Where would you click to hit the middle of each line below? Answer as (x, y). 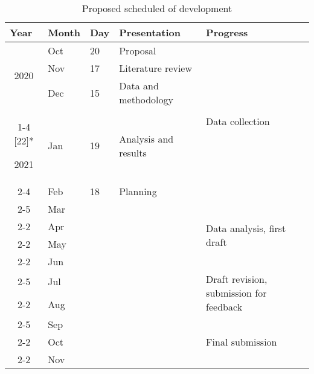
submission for (236, 293)
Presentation (150, 32)
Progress (227, 32)
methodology (146, 99)
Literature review (156, 68)
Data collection (238, 121)
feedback (224, 307)
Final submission (242, 342)
